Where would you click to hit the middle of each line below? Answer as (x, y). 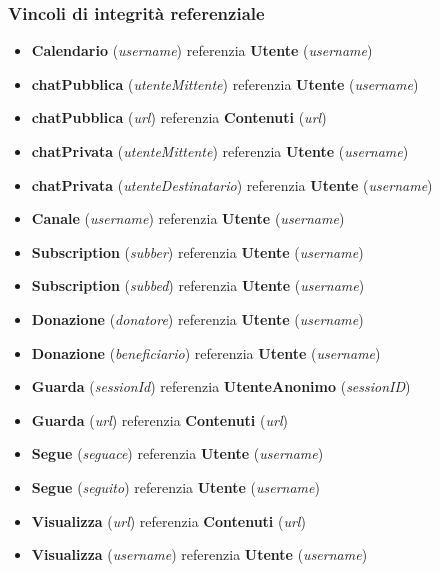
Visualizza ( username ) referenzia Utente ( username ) (199, 554)
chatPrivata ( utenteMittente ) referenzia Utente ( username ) (220, 151)
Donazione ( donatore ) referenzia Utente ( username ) (197, 318)
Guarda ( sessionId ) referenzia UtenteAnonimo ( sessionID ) (221, 386)
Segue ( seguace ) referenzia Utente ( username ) (177, 453)
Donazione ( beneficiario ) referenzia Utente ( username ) (206, 352)
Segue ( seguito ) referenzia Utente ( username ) (175, 486)
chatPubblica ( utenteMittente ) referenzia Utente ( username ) (225, 83)
